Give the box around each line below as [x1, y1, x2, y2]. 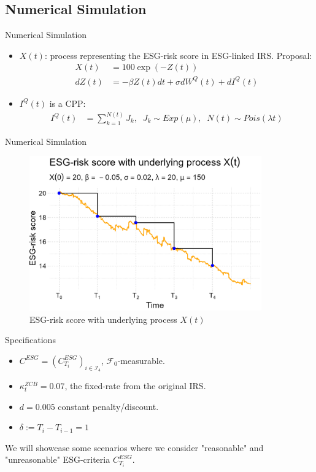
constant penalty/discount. [58, 400, 159, 412]
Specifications [5, 333, 56, 346]
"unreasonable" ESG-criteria [5, 453, 110, 466]
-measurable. [117, 354, 165, 366]
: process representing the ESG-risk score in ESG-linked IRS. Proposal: [44, 48, 312, 61]
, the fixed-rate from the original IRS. [64, 379, 206, 392]
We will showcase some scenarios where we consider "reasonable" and [5, 441, 264, 454]
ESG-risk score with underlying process [29, 312, 177, 325]
